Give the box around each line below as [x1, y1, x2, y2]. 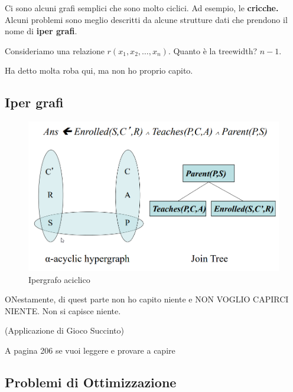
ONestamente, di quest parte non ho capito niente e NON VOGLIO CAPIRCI [5, 293, 289, 305]
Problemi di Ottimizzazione [5, 373, 177, 391]
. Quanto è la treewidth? [168, 44, 258, 57]
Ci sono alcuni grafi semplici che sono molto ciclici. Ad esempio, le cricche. [5, 2, 279, 14]
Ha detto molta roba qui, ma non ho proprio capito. [5, 64, 193, 77]
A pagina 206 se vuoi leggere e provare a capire [5, 344, 175, 356]
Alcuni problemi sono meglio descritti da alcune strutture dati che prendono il [5, 13, 288, 25]
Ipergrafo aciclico [28, 273, 90, 285]
